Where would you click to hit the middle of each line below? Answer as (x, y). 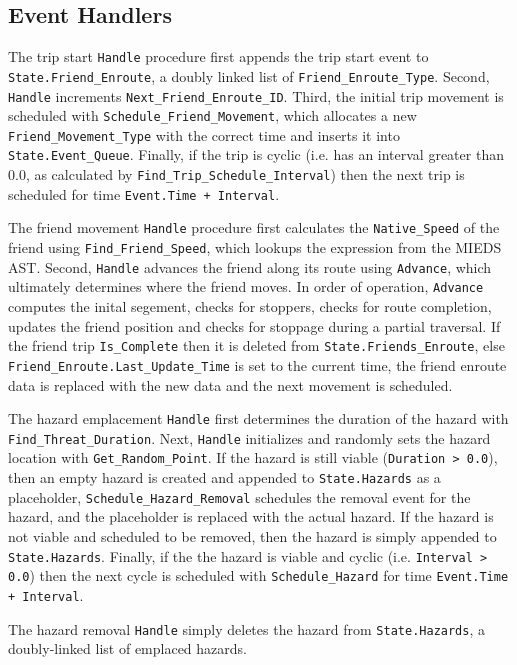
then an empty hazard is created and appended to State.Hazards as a (224, 477)
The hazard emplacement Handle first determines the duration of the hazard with (258, 418)
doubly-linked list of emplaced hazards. (127, 648)
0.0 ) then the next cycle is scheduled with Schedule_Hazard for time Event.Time (258, 575)
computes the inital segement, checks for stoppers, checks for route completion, (250, 306)
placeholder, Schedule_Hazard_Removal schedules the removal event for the (239, 496)
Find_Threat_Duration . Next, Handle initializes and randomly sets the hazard (249, 437)
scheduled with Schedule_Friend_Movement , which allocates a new (212, 115)
